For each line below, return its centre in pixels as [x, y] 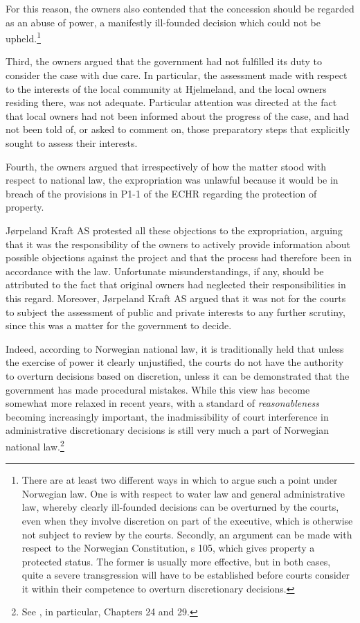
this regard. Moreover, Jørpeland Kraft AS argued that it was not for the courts [176, 298]
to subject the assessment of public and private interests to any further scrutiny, [175, 311]
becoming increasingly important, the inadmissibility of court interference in [167, 416]
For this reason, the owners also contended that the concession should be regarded [180, 8]
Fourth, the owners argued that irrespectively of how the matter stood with [166, 166]
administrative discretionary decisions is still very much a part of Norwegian [167, 430]
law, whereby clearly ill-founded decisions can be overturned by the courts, [180, 507]
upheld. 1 [23, 37]
